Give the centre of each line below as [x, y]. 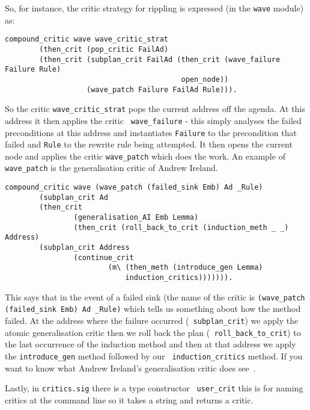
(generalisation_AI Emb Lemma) [136, 218]
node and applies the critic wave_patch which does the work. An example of [145, 156]
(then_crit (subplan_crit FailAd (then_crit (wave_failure [160, 59]
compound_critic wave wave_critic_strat [87, 39]
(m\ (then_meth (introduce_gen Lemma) [185, 268]
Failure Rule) [33, 70]
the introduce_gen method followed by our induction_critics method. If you [154, 356]
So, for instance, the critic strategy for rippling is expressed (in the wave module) [154, 8]
